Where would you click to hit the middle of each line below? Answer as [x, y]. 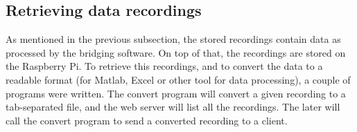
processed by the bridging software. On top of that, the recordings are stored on [176, 52]
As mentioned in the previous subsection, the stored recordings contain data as [173, 39]
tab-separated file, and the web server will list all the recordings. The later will [173, 107]
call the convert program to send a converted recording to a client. [147, 120]
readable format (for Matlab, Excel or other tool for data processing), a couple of [178, 79]
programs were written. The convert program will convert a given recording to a [176, 93]
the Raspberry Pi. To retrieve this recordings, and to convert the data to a [164, 66]
